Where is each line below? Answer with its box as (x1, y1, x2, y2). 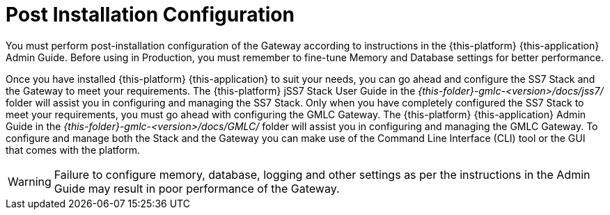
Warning (8, 174, 52, 189)
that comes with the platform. (6, 143, 140, 156)
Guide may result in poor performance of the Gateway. (54, 181, 340, 196)
